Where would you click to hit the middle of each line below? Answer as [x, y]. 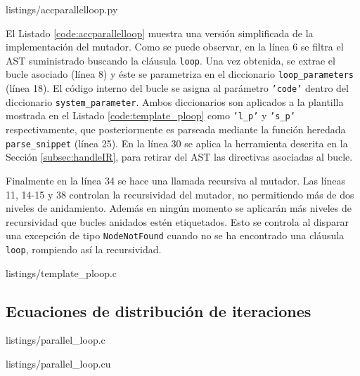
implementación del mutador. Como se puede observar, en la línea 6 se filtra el [175, 47]
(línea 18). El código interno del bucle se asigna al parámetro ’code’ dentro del [177, 88]
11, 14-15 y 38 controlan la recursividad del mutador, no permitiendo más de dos [180, 194]
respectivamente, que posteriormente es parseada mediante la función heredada [176, 129]
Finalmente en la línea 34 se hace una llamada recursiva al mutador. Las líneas [175, 180]
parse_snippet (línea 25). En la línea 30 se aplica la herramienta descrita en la [177, 143]
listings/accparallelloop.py [62, 9]
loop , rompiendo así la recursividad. [84, 249]
